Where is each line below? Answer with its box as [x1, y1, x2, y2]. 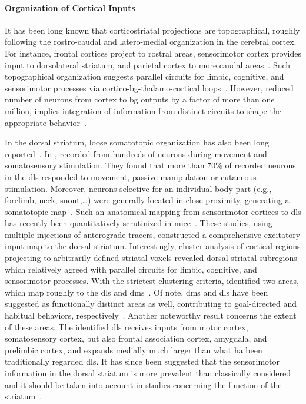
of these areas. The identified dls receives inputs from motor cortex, [5, 320, 248, 333]
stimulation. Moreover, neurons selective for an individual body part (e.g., [5, 182, 272, 194]
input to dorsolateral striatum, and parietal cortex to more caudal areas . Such [5, 58, 291, 71]
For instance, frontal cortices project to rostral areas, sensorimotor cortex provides [5, 47, 301, 59]
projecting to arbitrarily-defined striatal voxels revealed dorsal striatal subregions [5, 251, 297, 264]
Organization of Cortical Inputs [5, 1, 135, 14]
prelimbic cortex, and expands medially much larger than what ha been [5, 343, 262, 356]
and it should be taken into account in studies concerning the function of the [5, 378, 282, 390]
